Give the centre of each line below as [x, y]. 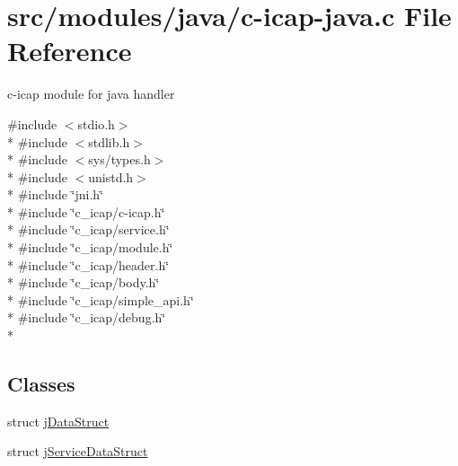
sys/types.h [119, 159]
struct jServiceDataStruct [78, 451]
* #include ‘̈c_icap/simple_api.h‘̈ [101, 299]
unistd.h [111, 176]
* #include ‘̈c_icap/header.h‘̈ [88, 264]
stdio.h [96, 123]
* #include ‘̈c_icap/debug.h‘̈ [87, 317]
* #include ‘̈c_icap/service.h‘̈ [88, 229]
